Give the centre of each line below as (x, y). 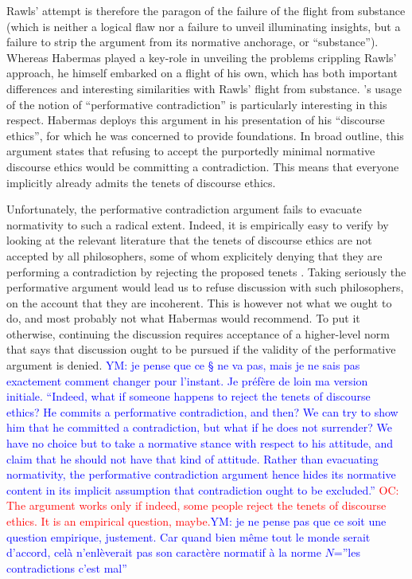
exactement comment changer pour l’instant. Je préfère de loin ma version (187, 380)
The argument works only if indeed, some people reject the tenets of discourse (196, 505)
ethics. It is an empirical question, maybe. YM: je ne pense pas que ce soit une (196, 521)
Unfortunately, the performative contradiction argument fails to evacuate (184, 209)
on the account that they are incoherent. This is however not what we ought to (199, 302)
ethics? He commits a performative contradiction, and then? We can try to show (202, 411)
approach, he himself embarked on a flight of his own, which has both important (202, 73)
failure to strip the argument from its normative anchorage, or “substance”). (192, 42)
